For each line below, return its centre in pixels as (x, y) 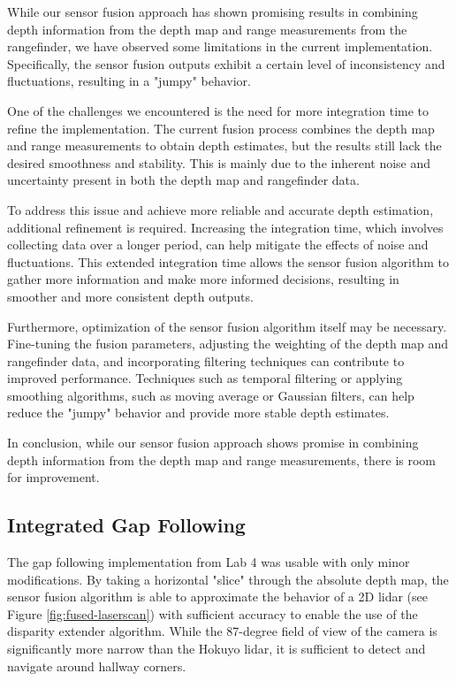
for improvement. (53, 477)
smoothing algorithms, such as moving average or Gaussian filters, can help (211, 395)
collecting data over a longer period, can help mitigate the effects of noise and (218, 245)
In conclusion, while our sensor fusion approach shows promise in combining (213, 443)
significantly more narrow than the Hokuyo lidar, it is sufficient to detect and (217, 649)
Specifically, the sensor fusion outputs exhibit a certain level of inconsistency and (226, 63)
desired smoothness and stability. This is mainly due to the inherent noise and (219, 162)
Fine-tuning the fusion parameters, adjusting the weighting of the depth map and (228, 344)
